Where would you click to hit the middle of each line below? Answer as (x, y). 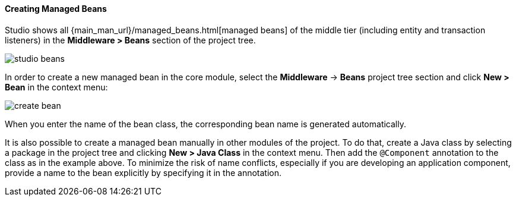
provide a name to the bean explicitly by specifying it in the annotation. (143, 172)
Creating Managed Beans (56, 9)
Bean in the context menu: (56, 87)
